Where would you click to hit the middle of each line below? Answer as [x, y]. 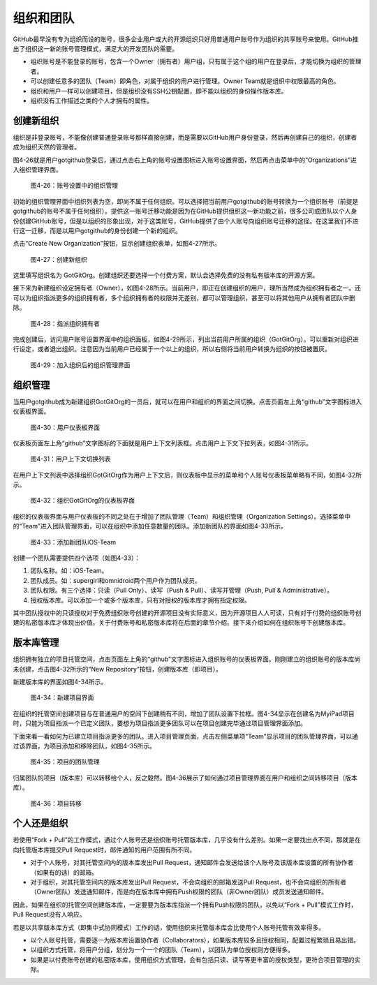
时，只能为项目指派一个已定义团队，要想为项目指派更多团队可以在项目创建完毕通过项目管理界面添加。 [160, 723]
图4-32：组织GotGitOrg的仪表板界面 [83, 501]
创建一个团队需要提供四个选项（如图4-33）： [77, 558]
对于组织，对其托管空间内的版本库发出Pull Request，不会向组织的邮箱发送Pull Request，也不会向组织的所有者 [188, 882]
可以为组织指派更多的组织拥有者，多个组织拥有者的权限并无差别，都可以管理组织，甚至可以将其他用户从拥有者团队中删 [184, 297]
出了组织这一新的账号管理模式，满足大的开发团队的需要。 [95, 48]
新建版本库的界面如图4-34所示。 [60, 682]
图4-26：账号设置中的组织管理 [74, 186]
